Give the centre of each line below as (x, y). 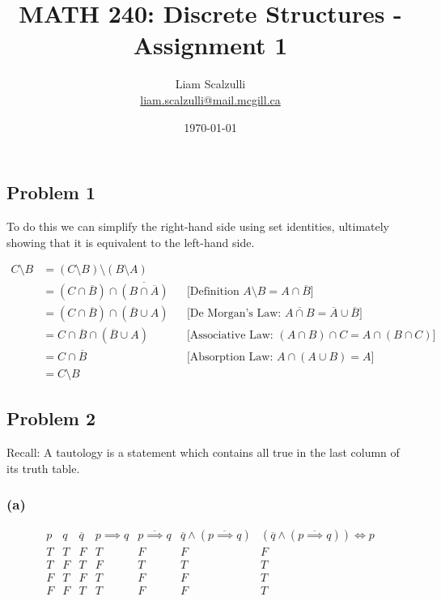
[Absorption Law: (230, 357)
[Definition (213, 292)
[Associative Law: (230, 336)
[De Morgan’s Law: (234, 314)
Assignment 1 (210, 45)
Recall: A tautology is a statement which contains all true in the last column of (203, 452)
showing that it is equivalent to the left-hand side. (131, 242)
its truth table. (43, 468)
